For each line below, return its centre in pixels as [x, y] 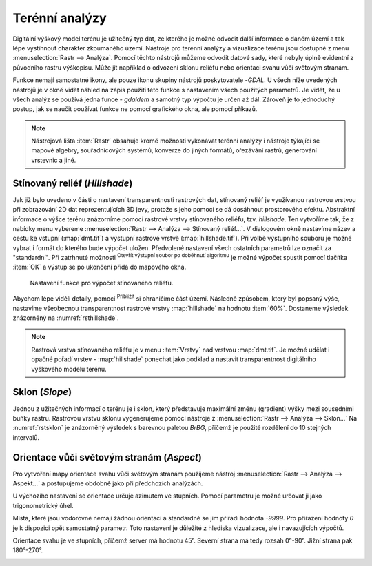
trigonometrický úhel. [43, 505]
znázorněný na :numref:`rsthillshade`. [66, 318]
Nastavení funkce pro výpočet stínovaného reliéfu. [102, 283]
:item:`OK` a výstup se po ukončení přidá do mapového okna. [100, 267]
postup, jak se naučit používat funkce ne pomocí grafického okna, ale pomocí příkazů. [135, 109]
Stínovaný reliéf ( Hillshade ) [73, 183]
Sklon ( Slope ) [42, 392]
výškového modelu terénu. [69, 369]
